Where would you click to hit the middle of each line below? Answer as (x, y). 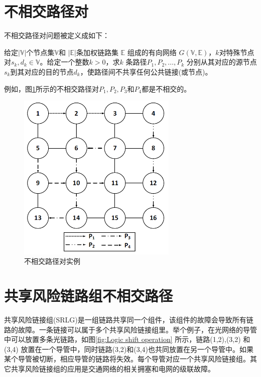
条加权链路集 (97, 52)
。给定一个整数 (64, 62)
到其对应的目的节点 (42, 71)
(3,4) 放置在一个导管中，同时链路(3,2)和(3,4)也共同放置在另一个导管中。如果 (129, 349)
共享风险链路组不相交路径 (89, 296)
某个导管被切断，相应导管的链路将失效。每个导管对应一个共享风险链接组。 (127, 359)
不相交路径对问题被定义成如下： (57, 35)
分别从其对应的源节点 (222, 62)
